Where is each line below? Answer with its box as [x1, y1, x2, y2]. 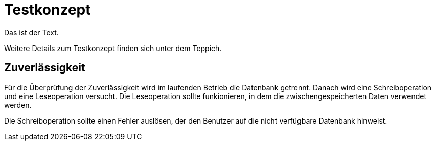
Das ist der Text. [4, 28, 59, 37]
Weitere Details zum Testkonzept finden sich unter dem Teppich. [4, 43, 222, 53]
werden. [4, 100, 32, 109]
